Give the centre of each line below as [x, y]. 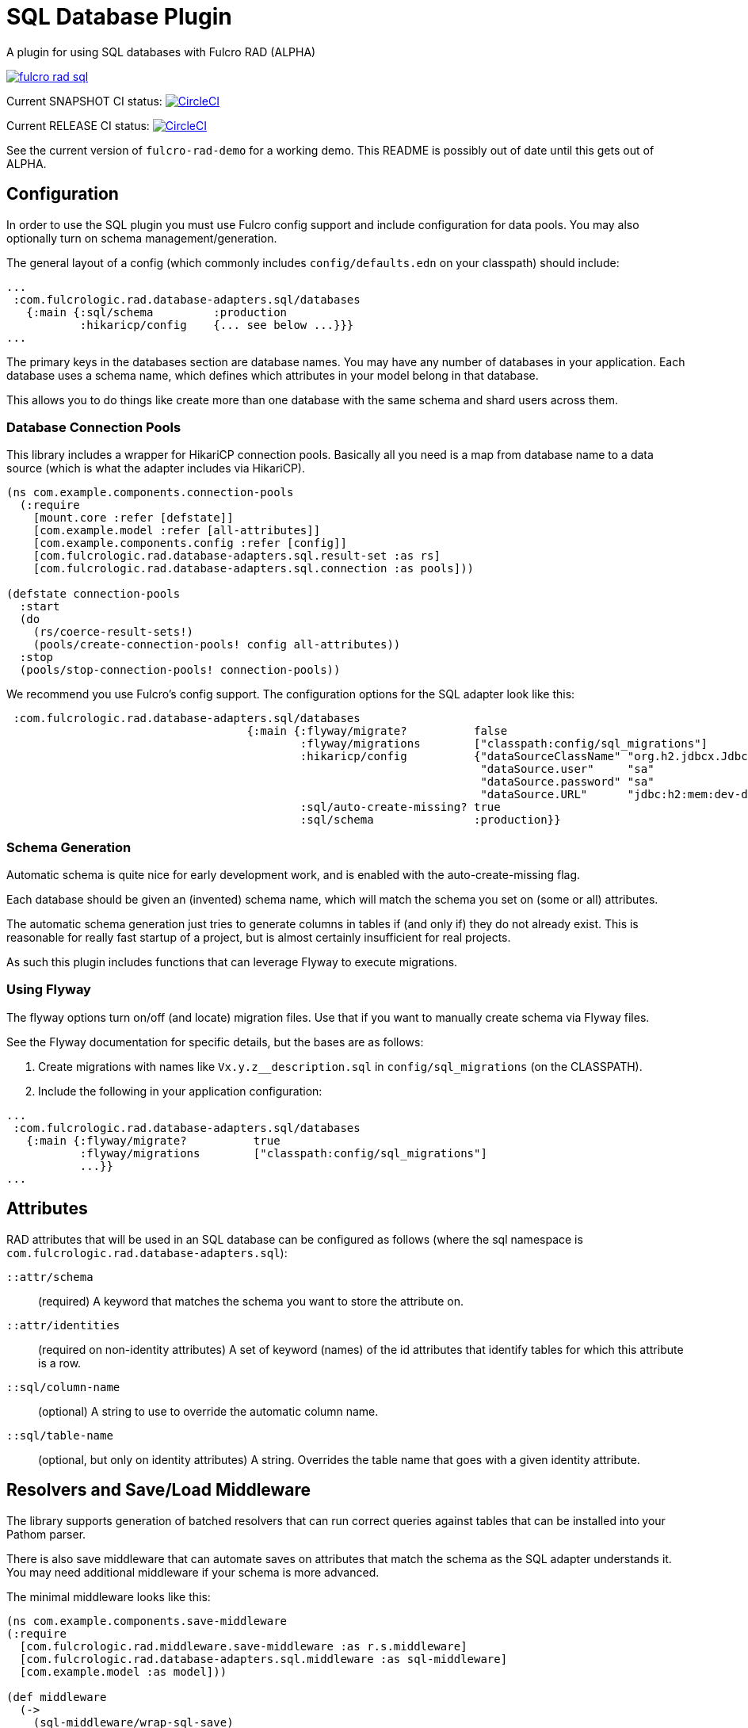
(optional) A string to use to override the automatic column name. [208, 1411]
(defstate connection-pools [93, 594]
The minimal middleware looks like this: [109, 1596]
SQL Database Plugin [119, 17]
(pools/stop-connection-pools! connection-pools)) [180, 670]
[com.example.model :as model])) [123, 1671]
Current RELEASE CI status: [78, 125]
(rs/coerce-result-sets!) [113, 632]
